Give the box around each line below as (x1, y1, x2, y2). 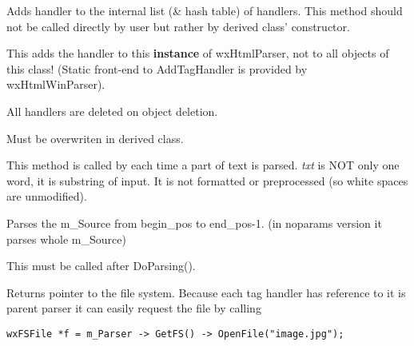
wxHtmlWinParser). (6, 76, 105, 93)
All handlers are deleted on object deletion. (6, 102, 218, 119)
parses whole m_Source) (6, 230, 126, 247)
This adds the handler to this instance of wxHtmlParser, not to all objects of (6, 45, 389, 62)
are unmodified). (6, 188, 87, 205)
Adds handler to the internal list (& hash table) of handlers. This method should (6, 2, 403, 18)
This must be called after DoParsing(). (6, 257, 196, 274)
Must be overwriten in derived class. (6, 129, 184, 146)
